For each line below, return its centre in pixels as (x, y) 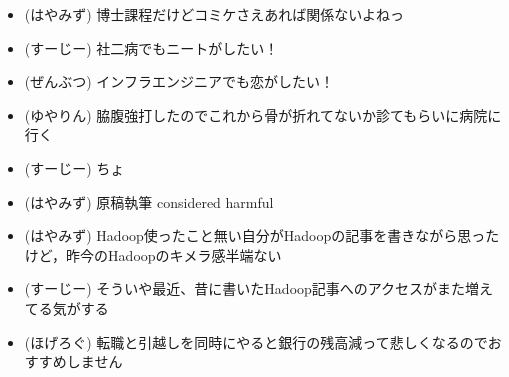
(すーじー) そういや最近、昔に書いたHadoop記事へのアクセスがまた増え (259, 288)
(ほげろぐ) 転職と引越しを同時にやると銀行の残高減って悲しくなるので (256, 341)
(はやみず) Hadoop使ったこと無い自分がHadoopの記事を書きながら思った (262, 235)
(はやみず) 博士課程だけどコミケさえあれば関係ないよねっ (214, 14)
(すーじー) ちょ (74, 167)
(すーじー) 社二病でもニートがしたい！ (151, 47)
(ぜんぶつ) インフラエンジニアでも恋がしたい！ (179, 81)
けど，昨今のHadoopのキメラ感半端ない (153, 254)
